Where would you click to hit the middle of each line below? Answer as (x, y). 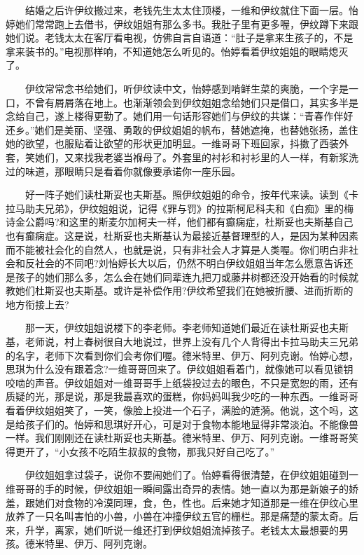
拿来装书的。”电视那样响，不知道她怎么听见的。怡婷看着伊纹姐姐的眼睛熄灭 (177, 51)
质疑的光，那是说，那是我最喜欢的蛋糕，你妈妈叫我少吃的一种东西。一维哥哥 (182, 396)
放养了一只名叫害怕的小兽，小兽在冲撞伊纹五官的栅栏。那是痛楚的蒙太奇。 (177, 516)
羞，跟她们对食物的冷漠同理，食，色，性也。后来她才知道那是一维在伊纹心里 (182, 502)
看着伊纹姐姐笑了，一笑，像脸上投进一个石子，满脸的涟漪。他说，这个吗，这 (182, 410)
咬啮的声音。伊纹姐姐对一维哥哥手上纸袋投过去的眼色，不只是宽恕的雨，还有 (182, 382)
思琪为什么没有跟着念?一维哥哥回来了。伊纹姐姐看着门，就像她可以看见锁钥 (180, 369)
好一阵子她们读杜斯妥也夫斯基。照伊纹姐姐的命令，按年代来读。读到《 (187, 194)
